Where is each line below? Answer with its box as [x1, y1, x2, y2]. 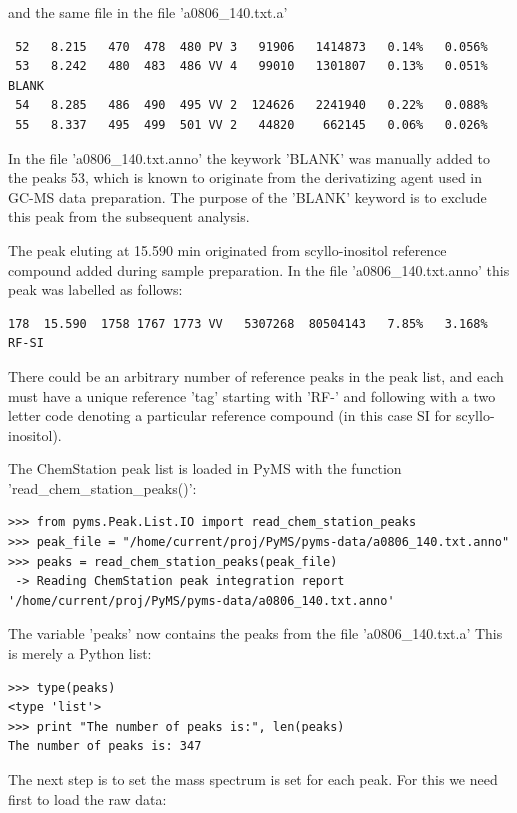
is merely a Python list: [8, 643, 152, 664]
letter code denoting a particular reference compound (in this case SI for [8, 405, 452, 426]
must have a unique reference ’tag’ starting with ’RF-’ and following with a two [8, 385, 496, 406]
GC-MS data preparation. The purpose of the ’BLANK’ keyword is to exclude [8, 186, 487, 207]
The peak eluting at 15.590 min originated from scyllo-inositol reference [8, 239, 447, 260]
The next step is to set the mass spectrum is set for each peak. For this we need [8, 769, 498, 789]
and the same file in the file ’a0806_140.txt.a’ [8, 2, 288, 22]
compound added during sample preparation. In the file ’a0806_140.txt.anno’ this [8, 259, 510, 280]
